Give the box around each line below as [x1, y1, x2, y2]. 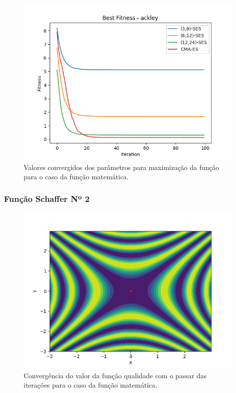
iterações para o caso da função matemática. [24, 380, 157, 390]
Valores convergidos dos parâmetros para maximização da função [24, 162, 219, 172]
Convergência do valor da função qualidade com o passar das [24, 370, 207, 380]
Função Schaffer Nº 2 [4, 192, 90, 204]
